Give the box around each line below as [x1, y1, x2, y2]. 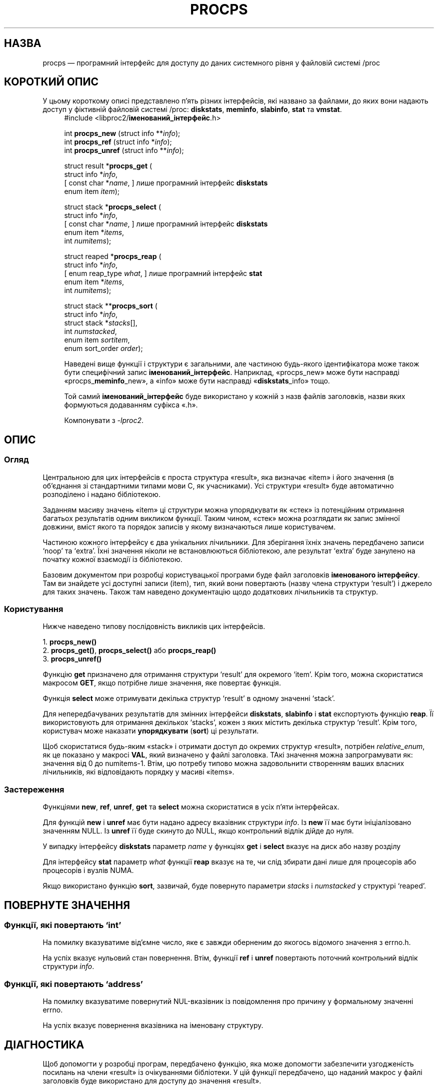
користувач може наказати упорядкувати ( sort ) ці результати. [42, 726, 259, 735]
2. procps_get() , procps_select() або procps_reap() [42, 646, 216, 655]
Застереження [4, 784, 64, 794]
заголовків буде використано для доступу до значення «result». [42, 1076, 261, 1085]
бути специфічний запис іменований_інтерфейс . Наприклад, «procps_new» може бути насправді [64, 368, 399, 377]
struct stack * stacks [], [64, 318, 137, 327]
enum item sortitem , [64, 335, 130, 344]
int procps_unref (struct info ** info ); [64, 146, 184, 155]
